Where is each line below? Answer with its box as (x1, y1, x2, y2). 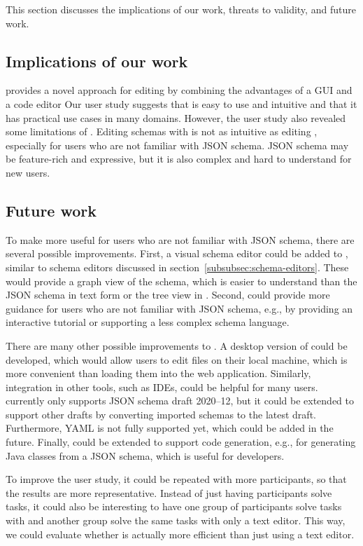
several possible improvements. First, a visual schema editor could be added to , (6, 246, 348, 261)
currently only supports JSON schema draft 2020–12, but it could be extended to (6, 393, 355, 408)
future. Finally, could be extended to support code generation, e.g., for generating (6, 435, 356, 449)
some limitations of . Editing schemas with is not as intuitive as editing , (6, 124, 318, 139)
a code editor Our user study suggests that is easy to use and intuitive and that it (6, 96, 357, 111)
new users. (6, 165, 50, 179)
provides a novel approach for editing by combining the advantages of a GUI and (6, 83, 353, 97)
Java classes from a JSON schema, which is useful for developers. (6, 448, 285, 463)
